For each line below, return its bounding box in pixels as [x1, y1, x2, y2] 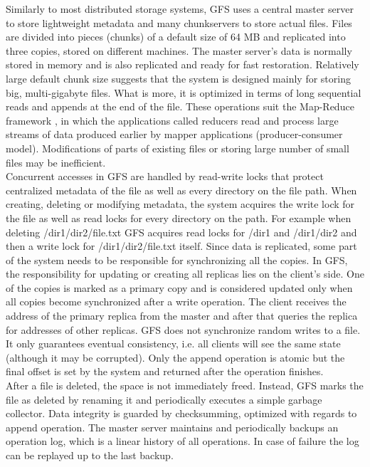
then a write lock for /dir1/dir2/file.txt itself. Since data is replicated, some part [6, 238, 357, 253]
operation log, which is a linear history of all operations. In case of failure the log [6, 434, 359, 448]
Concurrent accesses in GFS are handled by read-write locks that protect [6, 169, 324, 184]
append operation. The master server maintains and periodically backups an [6, 419, 339, 434]
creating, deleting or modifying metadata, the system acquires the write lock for [6, 196, 355, 211]
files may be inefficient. [6, 154, 106, 169]
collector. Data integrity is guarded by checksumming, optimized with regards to [6, 406, 357, 421]
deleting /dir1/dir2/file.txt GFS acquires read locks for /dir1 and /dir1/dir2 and [6, 224, 357, 239]
